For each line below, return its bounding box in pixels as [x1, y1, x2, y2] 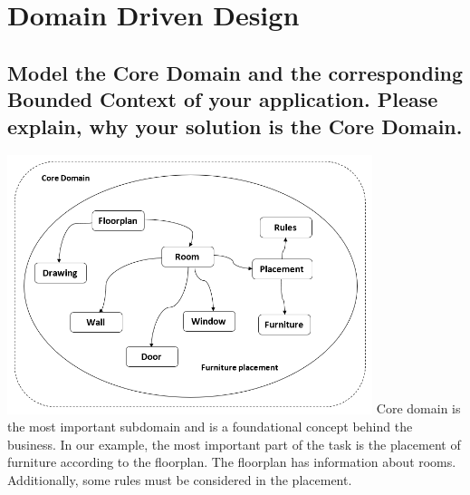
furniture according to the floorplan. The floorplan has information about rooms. [7, 452, 456, 471]
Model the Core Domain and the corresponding [7, 58, 464, 86]
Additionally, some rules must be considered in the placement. [7, 471, 352, 490]
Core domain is [376, 399, 461, 418]
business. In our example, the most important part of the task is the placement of [7, 434, 461, 453]
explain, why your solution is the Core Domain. [7, 112, 463, 140]
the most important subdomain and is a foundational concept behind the [7, 417, 413, 436]
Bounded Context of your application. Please [7, 85, 438, 113]
